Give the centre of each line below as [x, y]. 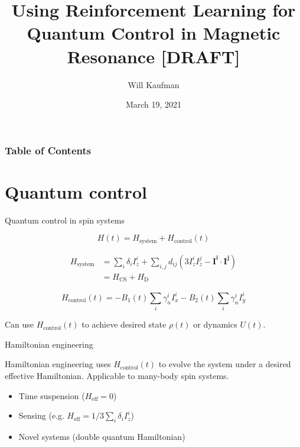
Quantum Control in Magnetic [154, 33]
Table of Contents [48, 150]
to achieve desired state [124, 324]
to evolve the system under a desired [225, 364]
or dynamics [215, 324]
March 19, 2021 [154, 104]
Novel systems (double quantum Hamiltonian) [102, 436]
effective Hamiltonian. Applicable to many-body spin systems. [117, 375]
